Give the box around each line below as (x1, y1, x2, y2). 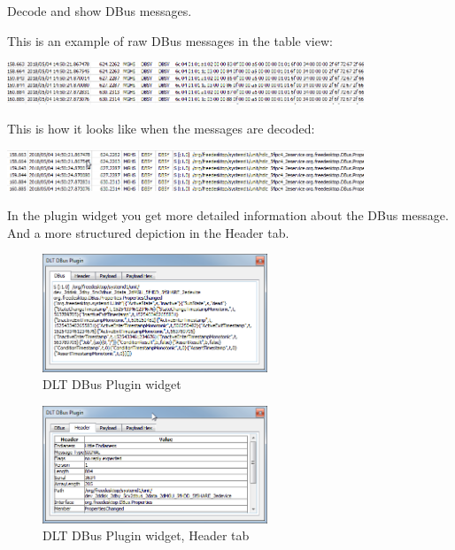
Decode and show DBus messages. (7, 2, 192, 19)
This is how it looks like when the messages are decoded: (7, 119, 315, 138)
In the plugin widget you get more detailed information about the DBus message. (7, 206, 449, 225)
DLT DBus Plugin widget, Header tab (42, 526, 250, 545)
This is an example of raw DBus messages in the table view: (7, 31, 333, 50)
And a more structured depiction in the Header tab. (7, 223, 289, 241)
